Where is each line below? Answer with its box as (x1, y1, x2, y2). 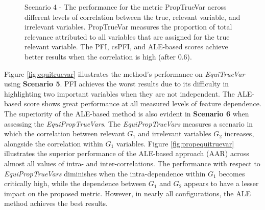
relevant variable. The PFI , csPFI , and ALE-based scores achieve (25, 41, 228, 52)
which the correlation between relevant (4, 128, 125, 139)
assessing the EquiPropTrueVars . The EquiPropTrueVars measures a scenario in (4, 118, 253, 129)
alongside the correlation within (4, 138, 103, 148)
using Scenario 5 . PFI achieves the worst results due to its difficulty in (4, 78, 229, 89)
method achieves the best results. (4, 198, 108, 208)
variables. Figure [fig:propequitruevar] (116, 138, 234, 148)
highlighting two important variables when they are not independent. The (4, 88, 235, 99)
